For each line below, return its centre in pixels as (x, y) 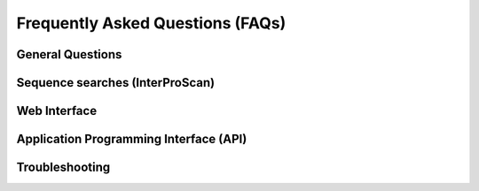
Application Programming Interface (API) (132, 139)
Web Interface (57, 111)
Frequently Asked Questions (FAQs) (151, 23)
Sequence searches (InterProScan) (116, 83)
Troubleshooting (63, 168)
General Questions (69, 54)
